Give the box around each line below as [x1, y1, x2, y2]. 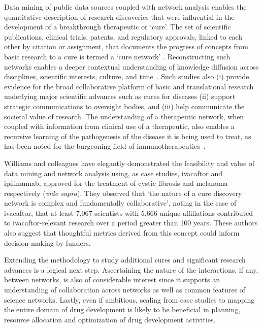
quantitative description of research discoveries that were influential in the [4, 11, 235, 22]
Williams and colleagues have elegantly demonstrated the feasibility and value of [4, 157, 255, 168]
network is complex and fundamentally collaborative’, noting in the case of [4, 198, 237, 208]
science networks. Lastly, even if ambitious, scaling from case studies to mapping [4, 294, 255, 305]
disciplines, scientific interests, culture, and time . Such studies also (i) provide [4, 71, 249, 82]
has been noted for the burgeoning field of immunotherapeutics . [4, 141, 206, 151]
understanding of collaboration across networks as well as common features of [4, 284, 246, 295]
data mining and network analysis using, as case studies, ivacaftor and [4, 168, 222, 178]
